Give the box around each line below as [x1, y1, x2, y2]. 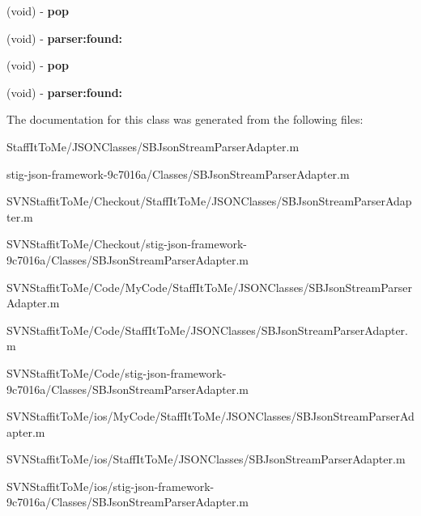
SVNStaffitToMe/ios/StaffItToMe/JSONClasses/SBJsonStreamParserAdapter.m [6, 450, 406, 467]
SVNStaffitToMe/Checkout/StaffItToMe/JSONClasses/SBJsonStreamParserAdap [6, 192, 412, 209]
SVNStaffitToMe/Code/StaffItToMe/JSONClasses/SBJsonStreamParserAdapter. [6, 321, 409, 338]
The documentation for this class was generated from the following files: [6, 111, 364, 128]
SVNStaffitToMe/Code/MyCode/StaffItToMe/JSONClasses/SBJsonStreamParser [6, 278, 413, 295]
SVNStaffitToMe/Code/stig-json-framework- [6, 364, 227, 381]
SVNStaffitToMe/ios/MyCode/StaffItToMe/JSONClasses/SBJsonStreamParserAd [6, 408, 415, 425]
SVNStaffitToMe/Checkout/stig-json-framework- [6, 235, 247, 252]
